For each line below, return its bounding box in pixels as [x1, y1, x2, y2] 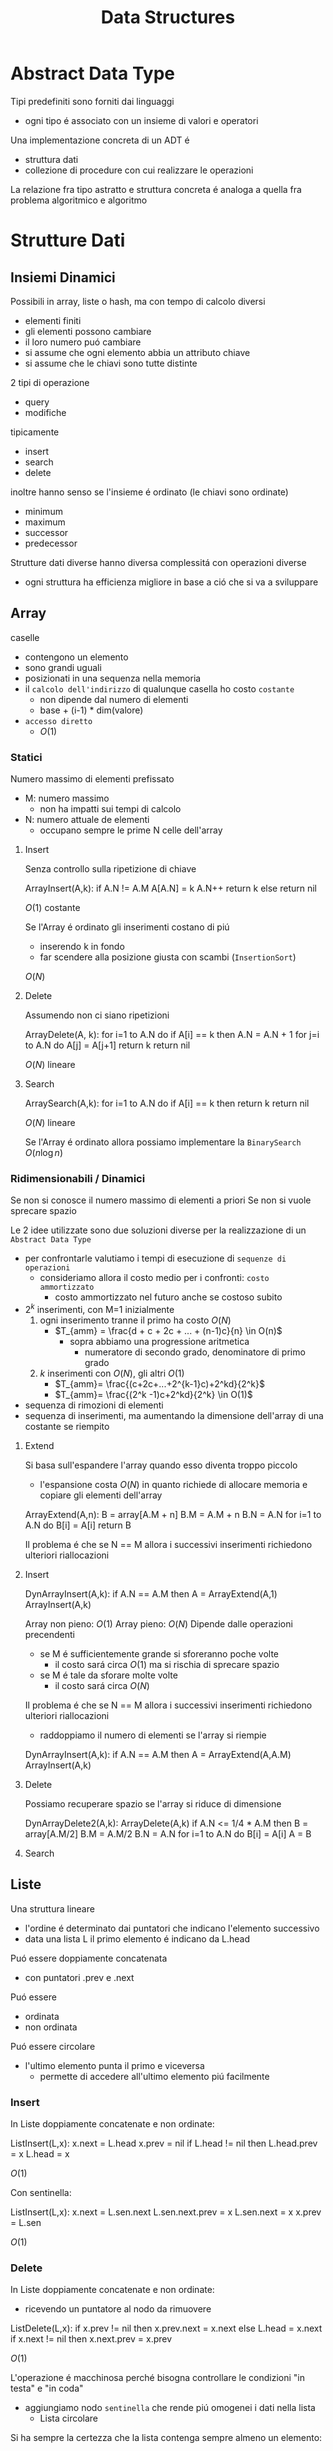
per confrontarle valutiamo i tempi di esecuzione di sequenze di [24, 1252, 287, 1265]
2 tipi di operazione [10, 376, 90, 388]
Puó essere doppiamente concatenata [10, 1952, 168, 1964]
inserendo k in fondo [39, 941, 125, 953]
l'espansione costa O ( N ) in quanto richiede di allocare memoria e [39, 1479, 308, 1490]
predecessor [24, 537, 78, 549]
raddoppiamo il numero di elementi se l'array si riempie [39, 1729, 267, 1741]
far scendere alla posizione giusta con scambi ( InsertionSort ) [39, 951, 297, 963]
